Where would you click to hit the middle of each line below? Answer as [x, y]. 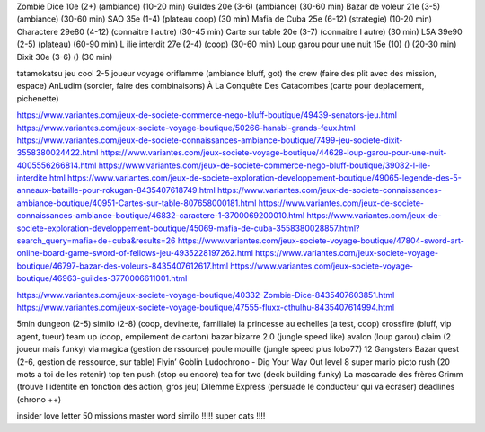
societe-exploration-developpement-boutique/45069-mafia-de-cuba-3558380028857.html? [188, 228]
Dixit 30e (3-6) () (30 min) [65, 57]
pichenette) [38, 98]
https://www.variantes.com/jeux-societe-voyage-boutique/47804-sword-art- [321, 241]
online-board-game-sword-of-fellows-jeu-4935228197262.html [135, 253]
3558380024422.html [57, 153]
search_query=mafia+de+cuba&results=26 [96, 241]
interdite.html [41, 178]
